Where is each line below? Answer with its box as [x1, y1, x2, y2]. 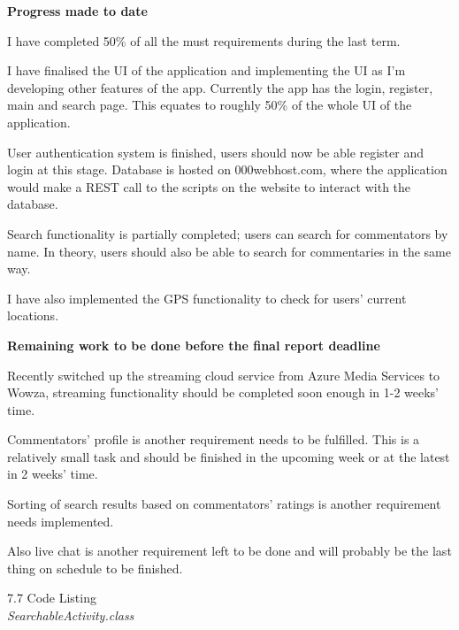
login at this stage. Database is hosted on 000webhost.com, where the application [7, 160, 448, 179]
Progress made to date [7, 2, 148, 19]
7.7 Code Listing [7, 588, 96, 607]
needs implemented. [7, 511, 114, 530]
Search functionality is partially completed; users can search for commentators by [7, 224, 448, 242]
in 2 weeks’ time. [7, 465, 98, 483]
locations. [7, 306, 59, 325]
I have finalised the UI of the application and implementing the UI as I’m [7, 61, 406, 80]
